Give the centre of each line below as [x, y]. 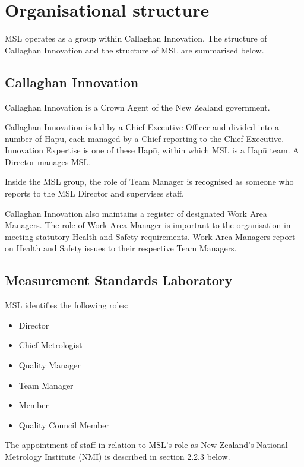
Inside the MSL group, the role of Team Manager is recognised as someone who [149, 182]
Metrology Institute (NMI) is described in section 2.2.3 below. [118, 456]
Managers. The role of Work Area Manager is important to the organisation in [148, 225]
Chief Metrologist [50, 345]
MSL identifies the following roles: [67, 305]
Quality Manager [50, 365]
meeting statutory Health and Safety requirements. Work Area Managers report [150, 236]
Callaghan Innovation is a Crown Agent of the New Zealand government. [137, 107]
